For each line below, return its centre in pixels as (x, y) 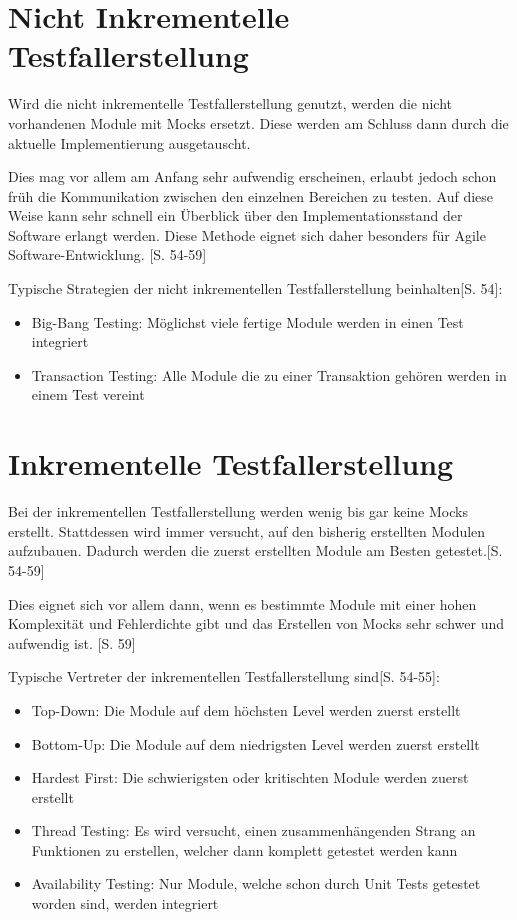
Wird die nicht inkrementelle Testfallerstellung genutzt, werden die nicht (230, 103)
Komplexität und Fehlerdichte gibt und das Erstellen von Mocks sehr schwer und (256, 623)
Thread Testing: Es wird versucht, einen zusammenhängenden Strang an (253, 830)
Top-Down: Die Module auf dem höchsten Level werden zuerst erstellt (246, 709)
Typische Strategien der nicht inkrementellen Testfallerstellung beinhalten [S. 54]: (255, 288)
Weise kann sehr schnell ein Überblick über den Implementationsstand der (235, 215)
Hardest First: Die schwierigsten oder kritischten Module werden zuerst (250, 777)
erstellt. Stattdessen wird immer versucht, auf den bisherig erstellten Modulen (247, 530)
